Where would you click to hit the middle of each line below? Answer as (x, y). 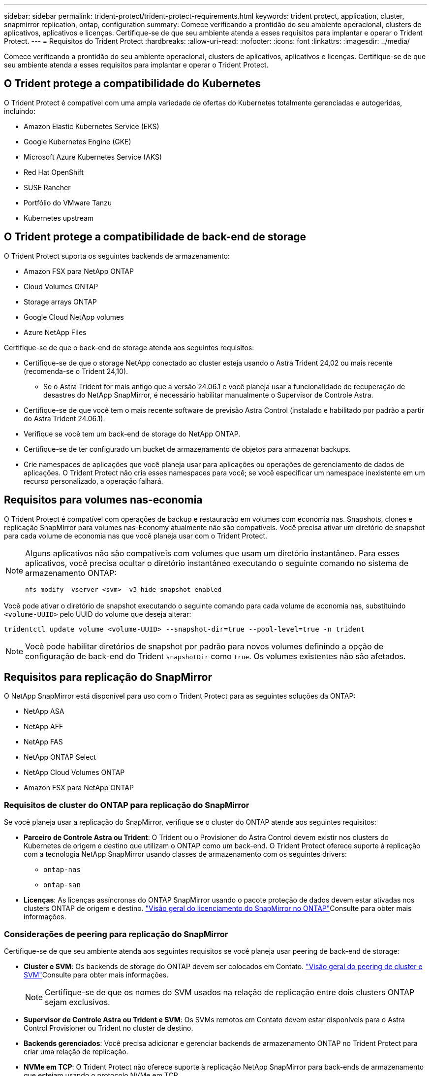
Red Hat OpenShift (54, 172)
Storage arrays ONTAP (60, 302)
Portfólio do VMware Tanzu (68, 202)
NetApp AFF (44, 727)
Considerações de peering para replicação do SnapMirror (116, 934)
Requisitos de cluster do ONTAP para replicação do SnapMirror (127, 805)
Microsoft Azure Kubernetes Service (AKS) (93, 157)
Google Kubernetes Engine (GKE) (77, 141)
